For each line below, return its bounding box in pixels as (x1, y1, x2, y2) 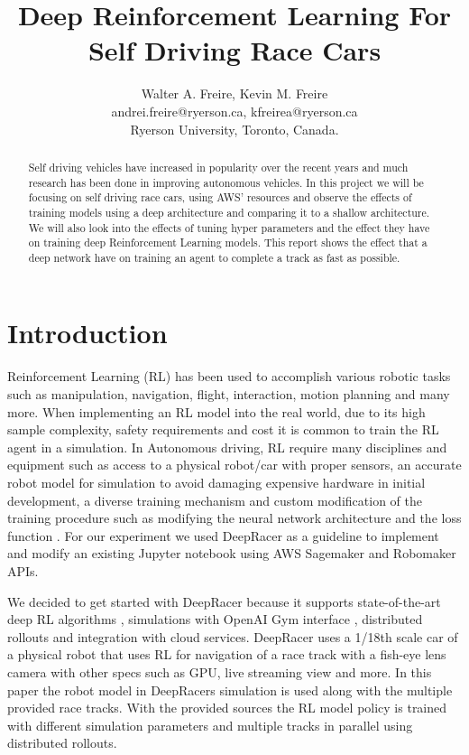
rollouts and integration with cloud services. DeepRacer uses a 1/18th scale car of (7, 627, 458, 646)
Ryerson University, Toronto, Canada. (130, 119, 339, 138)
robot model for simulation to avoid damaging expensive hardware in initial (7, 472, 426, 491)
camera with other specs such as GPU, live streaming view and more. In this (7, 662, 432, 681)
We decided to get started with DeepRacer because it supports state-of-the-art (7, 592, 441, 611)
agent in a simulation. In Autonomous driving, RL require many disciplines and (7, 437, 447, 456)
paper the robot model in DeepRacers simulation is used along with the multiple (7, 680, 453, 699)
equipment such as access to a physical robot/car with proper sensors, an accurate (7, 455, 462, 474)
